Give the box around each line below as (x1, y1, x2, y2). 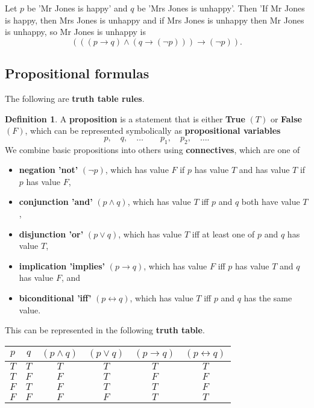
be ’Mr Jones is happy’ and (27, 2, 128, 14)
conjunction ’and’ (19, 195, 93, 208)
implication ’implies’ (19, 259, 105, 272)
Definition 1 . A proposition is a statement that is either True (5, 112, 245, 125)
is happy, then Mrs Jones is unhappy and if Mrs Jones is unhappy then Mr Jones (5, 13, 304, 26)
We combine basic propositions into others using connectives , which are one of (5, 143, 300, 155)
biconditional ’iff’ (19, 291, 92, 304)
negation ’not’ (19, 163, 78, 176)
